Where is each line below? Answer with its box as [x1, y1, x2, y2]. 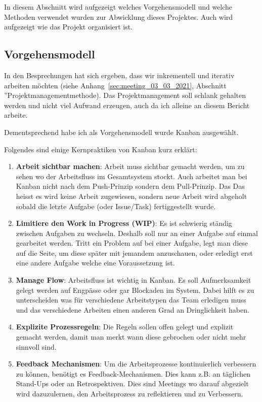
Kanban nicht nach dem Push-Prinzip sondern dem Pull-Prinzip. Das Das [16, 181, 245, 191]
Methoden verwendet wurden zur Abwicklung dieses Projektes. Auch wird [4, 11, 233, 22]
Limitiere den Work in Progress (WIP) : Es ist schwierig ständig [16, 218, 232, 228]
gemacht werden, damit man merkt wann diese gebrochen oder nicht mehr [16, 331, 246, 342]
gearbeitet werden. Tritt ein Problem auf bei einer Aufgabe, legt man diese [16, 238, 248, 248]
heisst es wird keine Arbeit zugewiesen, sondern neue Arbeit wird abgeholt [16, 190, 247, 201]
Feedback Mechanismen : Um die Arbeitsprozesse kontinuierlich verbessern [16, 358, 256, 369]
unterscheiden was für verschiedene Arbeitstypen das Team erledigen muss [16, 294, 246, 305]
